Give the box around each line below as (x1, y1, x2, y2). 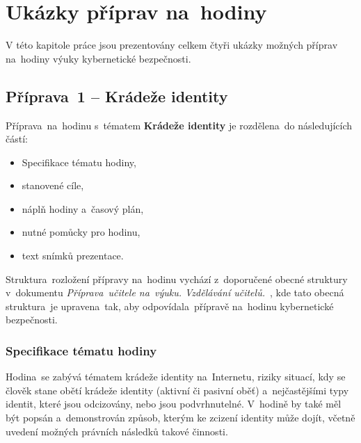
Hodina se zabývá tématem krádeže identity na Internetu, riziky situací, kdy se (6, 369, 346, 384)
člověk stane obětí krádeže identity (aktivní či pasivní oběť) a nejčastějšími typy (6, 382, 349, 397)
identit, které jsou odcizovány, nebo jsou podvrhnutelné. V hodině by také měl (6, 396, 342, 411)
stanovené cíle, (22, 178, 84, 193)
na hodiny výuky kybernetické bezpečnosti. (6, 51, 191, 65)
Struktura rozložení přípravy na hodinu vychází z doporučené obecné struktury (6, 271, 348, 286)
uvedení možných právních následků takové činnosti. (6, 424, 228, 438)
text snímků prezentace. (22, 248, 124, 263)
